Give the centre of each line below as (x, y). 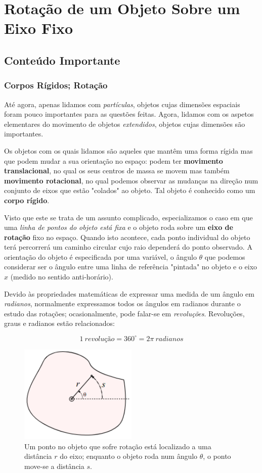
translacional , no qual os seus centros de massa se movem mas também (117, 171)
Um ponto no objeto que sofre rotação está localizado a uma (118, 446)
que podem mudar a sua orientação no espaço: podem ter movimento (114, 160)
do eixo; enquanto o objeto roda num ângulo (129, 456)
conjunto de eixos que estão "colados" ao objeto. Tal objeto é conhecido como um (130, 190)
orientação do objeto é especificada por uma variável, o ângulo (100, 256)
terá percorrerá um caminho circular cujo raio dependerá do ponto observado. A (128, 247)
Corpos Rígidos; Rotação (56, 85)
